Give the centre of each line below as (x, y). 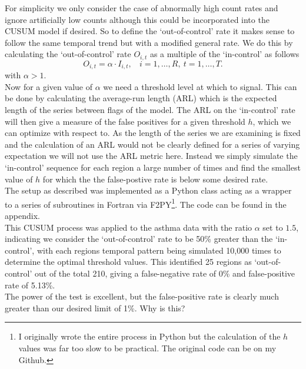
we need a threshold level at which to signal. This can (200, 86)
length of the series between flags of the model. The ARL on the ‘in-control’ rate (150, 110)
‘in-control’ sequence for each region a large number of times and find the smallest (153, 167)
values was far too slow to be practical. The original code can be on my (147, 348)
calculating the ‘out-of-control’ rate (68, 54)
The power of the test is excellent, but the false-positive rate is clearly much (142, 296)
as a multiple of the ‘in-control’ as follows (224, 54)
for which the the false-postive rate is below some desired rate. (155, 179)
